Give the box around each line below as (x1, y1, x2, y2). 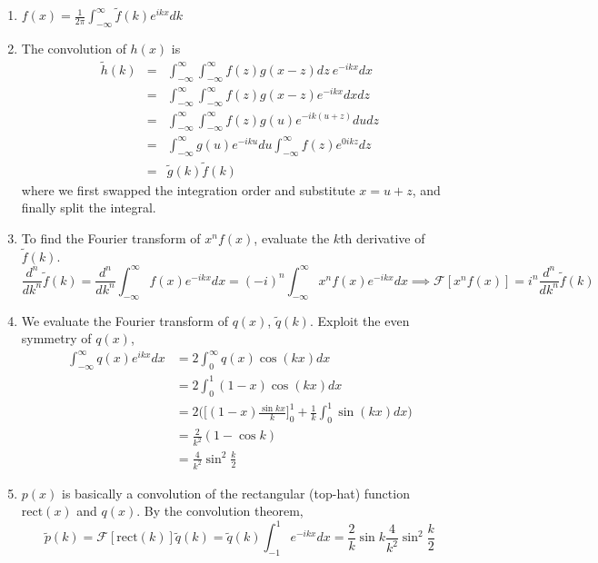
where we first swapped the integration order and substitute (21, 180, 355, 199)
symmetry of (21, 329, 92, 348)
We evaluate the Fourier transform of (21, 311, 228, 330)
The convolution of (21, 39, 126, 58)
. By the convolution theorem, (136, 501, 304, 520)
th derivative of (340, 229, 425, 248)
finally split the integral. (21, 198, 156, 217)
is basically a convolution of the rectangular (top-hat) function (61, 483, 410, 502)
